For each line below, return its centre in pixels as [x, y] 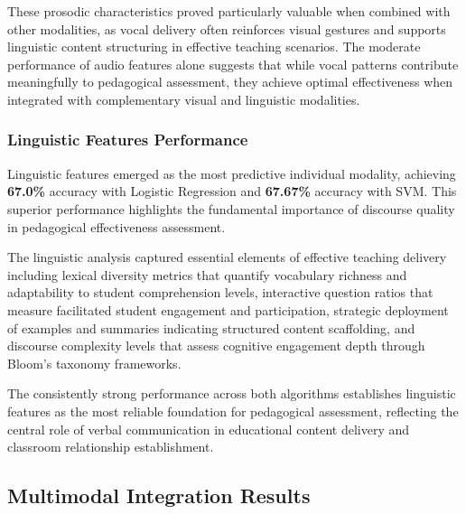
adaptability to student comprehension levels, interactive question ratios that [220, 292]
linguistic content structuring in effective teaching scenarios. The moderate [214, 47]
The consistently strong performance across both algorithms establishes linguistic [232, 393]
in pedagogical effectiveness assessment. [116, 226]
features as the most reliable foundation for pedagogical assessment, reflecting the [233, 411]
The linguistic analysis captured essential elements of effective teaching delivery [227, 257]
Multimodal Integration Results [159, 495]
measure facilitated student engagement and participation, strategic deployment [228, 309]
